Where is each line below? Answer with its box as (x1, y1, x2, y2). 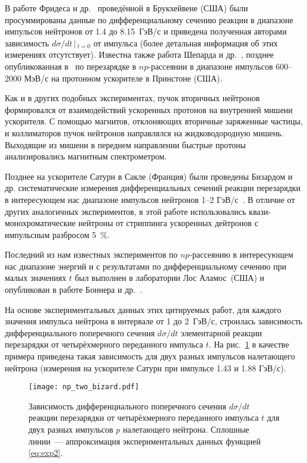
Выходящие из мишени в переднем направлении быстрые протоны (5, 138, 246, 151)
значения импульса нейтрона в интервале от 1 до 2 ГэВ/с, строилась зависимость (5, 315, 303, 327)
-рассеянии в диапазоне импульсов (148, 60, 273, 72)
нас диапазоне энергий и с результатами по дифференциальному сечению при (5, 259, 287, 272)
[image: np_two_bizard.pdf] (29, 383, 140, 392)
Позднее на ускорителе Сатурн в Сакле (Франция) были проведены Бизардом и (5, 170, 293, 182)
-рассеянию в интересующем (189, 248, 293, 261)
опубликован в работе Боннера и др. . (5, 283, 143, 296)
